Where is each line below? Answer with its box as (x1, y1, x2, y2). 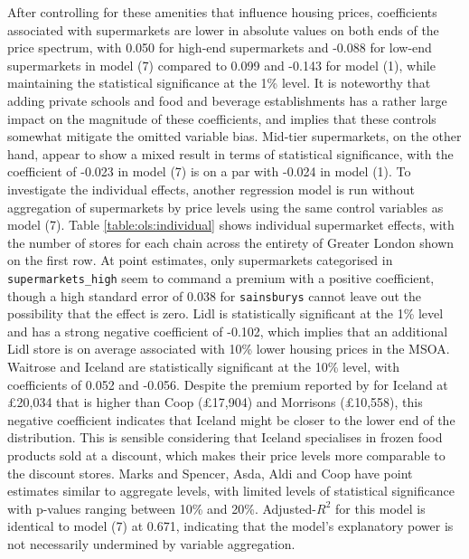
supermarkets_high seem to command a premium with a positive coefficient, (7, 268, 435, 287)
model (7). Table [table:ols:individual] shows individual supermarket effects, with (7, 215, 455, 234)
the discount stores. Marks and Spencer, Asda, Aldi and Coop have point (7, 463, 413, 482)
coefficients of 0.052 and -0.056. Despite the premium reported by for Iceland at (7, 374, 448, 393)
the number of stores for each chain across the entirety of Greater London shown (7, 232, 455, 251)
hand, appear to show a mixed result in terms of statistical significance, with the (7, 144, 454, 163)
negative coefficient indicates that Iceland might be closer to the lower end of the (7, 410, 455, 429)
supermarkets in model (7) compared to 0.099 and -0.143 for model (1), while (7, 55, 436, 74)
